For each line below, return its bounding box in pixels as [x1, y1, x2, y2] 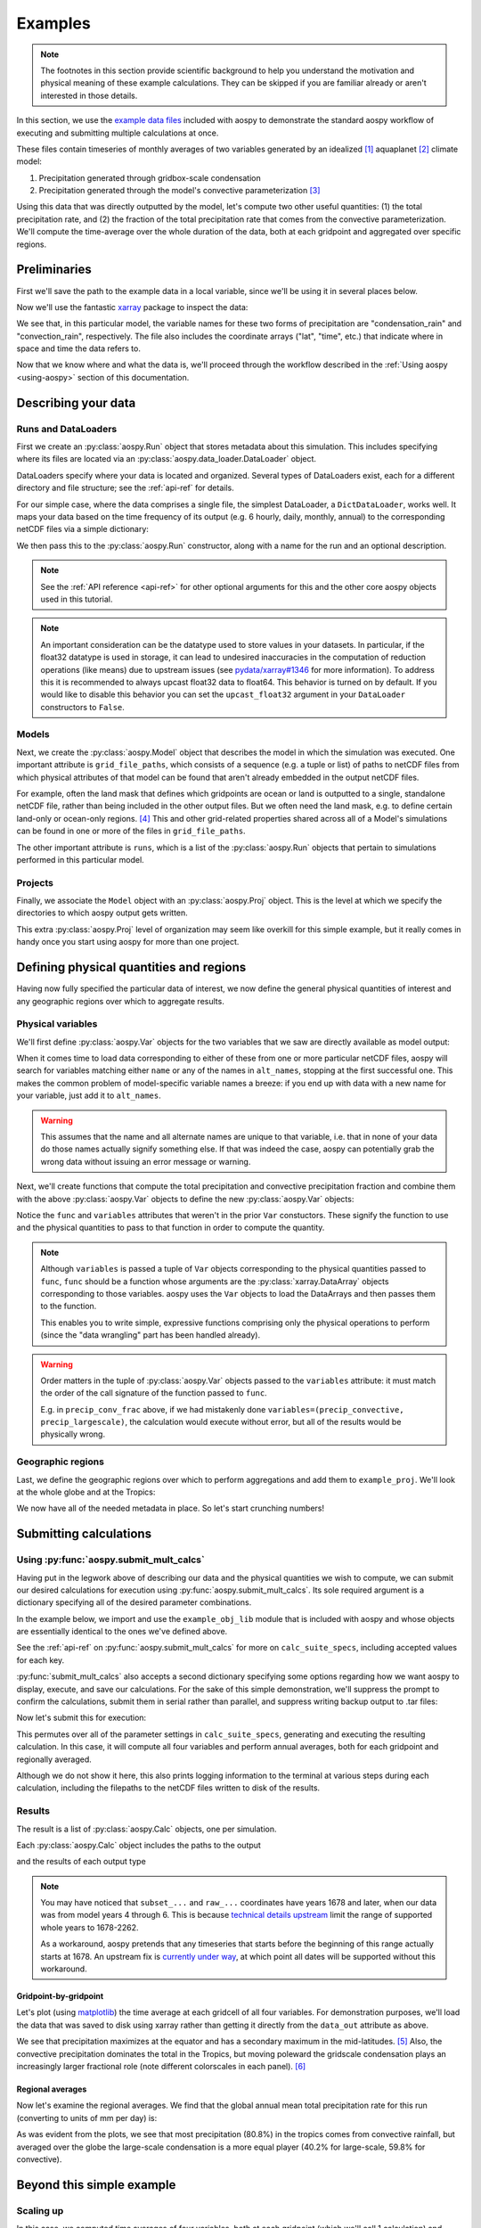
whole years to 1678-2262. [40, 1921, 139, 1933]
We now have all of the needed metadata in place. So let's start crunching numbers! [16, 1503, 325, 1514]
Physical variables [16, 1018, 98, 1030]
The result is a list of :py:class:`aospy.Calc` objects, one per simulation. [16, 1823, 277, 1834]
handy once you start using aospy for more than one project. [16, 937, 240, 947]
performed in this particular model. [16, 854, 144, 864]
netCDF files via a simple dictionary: [16, 524, 149, 535]
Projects [16, 876, 53, 889]
